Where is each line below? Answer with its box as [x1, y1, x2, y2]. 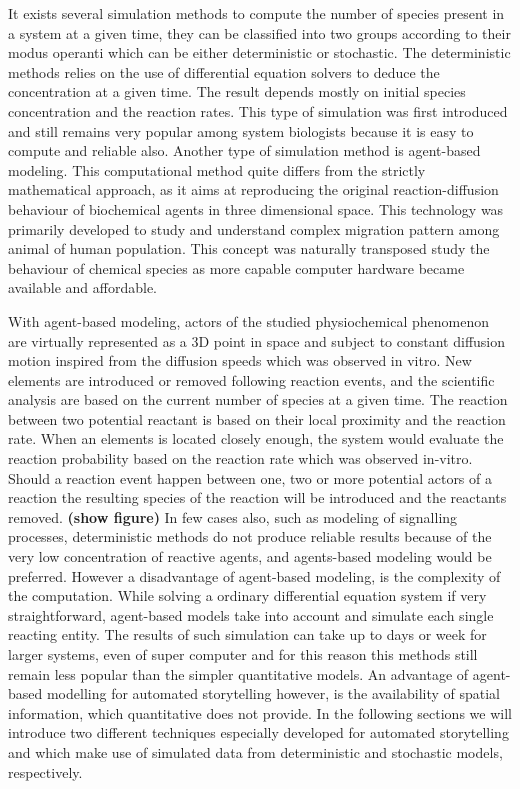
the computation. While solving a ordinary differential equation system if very [8, 585, 487, 606]
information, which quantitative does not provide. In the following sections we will [8, 702, 512, 723]
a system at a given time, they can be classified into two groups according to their [8, 22, 511, 43]
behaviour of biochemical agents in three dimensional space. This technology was [8, 198, 504, 219]
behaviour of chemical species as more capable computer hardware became [8, 257, 465, 278]
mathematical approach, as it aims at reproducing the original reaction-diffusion [8, 179, 499, 200]
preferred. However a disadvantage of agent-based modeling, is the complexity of [8, 565, 501, 586]
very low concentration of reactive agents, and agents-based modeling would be [8, 546, 492, 567]
